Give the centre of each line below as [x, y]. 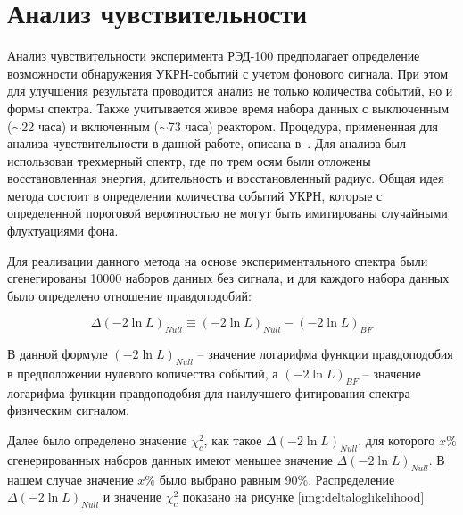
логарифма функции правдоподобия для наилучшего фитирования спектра [209, 392]
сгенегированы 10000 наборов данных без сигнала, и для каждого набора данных [228, 278]
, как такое [233, 440]
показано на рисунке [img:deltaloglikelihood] [303, 497]
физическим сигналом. [68, 410]
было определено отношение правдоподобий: [129, 295]
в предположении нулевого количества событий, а [143, 374]
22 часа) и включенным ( [90, 125]
